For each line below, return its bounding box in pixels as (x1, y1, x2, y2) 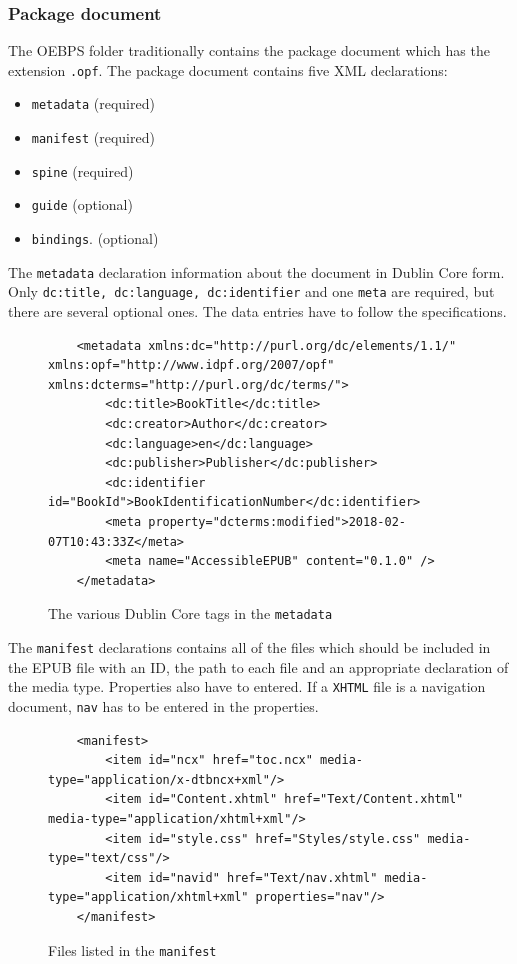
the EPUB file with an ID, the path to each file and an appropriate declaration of (8, 656, 509, 677)
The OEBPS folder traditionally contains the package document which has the (8, 40, 490, 61)
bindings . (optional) (31, 228, 159, 249)
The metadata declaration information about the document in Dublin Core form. (8, 261, 505, 282)
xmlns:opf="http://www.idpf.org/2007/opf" (48, 358, 335, 373)
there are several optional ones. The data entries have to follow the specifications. (8, 301, 507, 322)
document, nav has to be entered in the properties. (8, 695, 319, 716)
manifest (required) (31, 127, 155, 148)
